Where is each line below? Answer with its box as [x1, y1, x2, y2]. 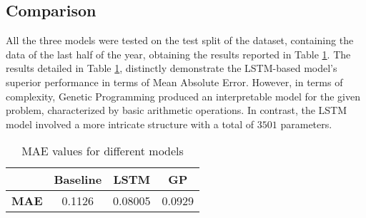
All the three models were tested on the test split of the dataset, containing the [6, 33, 354, 48]
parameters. [280, 116, 332, 131]
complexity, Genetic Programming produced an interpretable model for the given [6, 88, 361, 103]
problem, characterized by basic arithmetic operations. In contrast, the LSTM [6, 103, 347, 118]
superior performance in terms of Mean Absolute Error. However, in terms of [6, 74, 343, 89]
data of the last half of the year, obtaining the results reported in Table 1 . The [6, 46, 351, 61]
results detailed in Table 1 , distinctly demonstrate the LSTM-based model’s [6, 61, 337, 76]
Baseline [54, 171, 102, 188]
